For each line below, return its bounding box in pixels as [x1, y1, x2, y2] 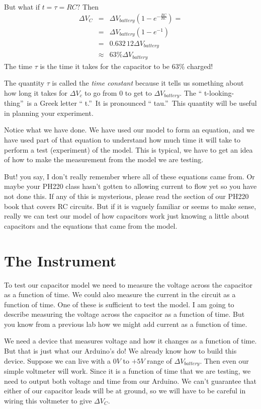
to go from [84, 87, 117, 98]
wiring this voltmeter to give [4, 395, 92, 405]
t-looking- [204, 87, 234, 98]
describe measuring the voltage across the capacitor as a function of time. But [4, 309, 245, 319]
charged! [187, 60, 213, 71]
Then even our [204, 355, 249, 366]
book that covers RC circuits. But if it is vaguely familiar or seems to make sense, [4, 200, 256, 211]
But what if [4, 2, 40, 12]
